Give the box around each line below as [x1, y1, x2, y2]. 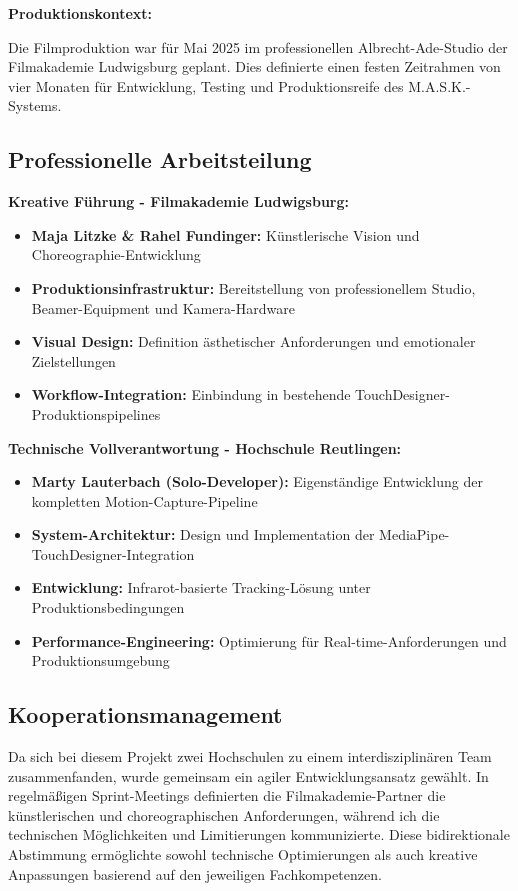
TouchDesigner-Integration [31, 543, 195, 564]
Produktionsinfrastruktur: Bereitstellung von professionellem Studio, [31, 277, 476, 298]
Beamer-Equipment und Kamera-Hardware [31, 297, 295, 318]
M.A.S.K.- [408, 75, 471, 96]
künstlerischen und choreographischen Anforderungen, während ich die [8, 804, 440, 825]
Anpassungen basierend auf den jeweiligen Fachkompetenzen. [8, 863, 382, 884]
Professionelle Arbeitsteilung [8, 144, 312, 175]
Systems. [8, 95, 62, 116]
